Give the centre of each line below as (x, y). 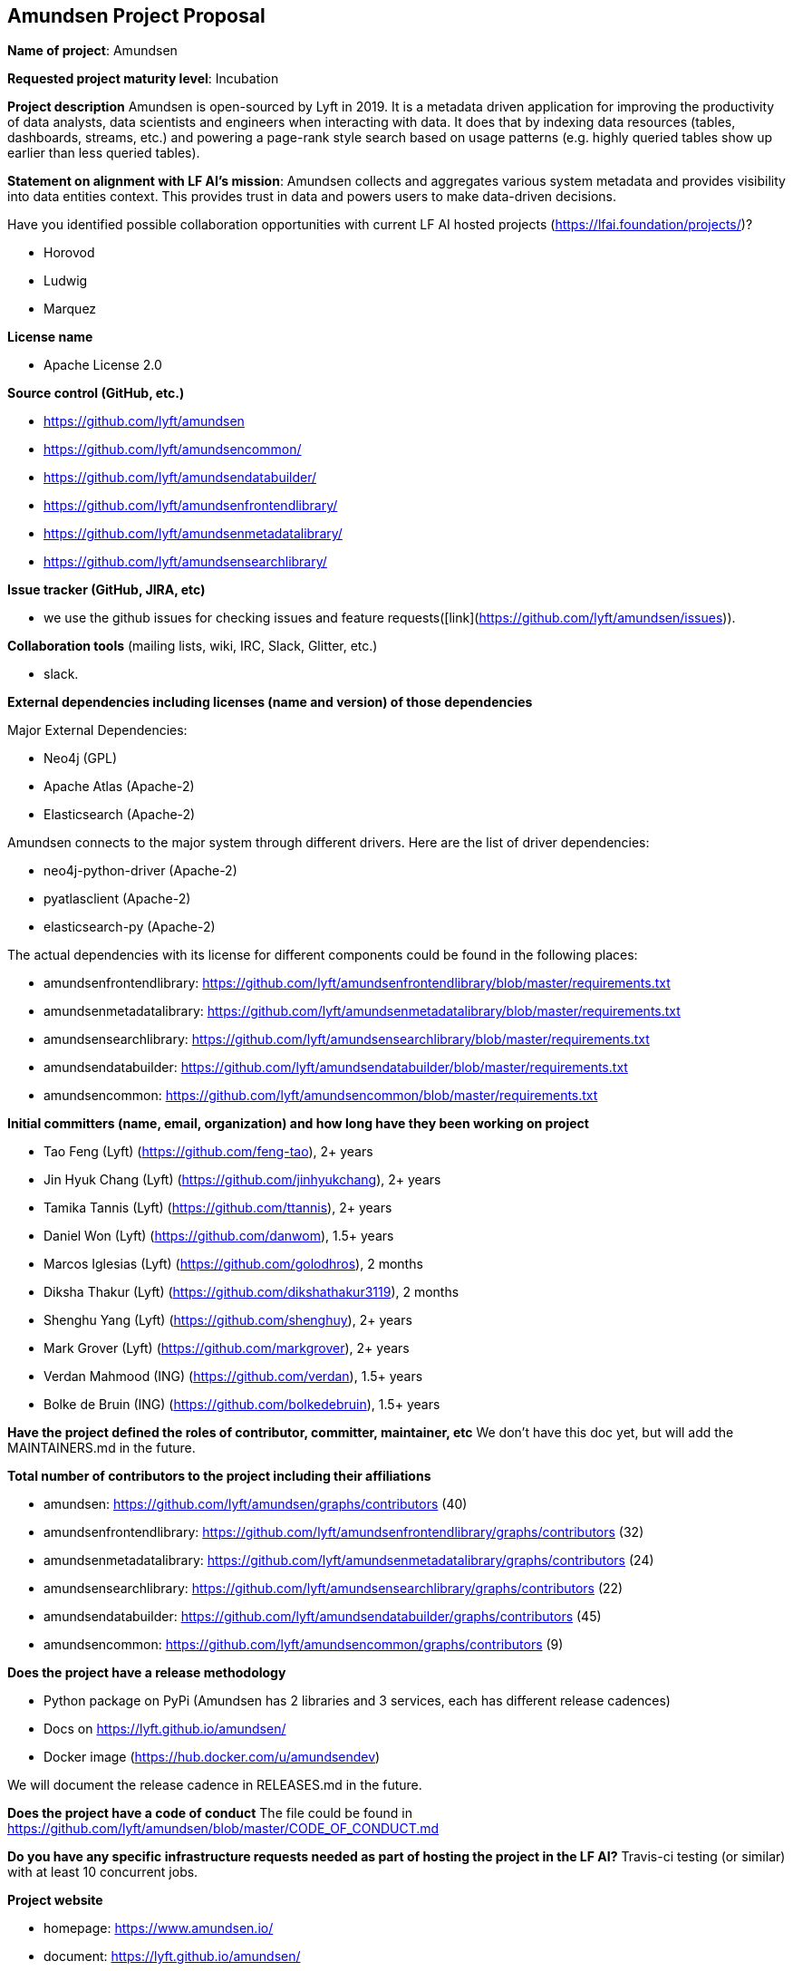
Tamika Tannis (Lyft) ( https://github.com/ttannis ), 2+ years (218, 1208)
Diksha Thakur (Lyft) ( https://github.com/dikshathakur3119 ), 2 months (251, 1292)
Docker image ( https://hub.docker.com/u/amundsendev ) (212, 1757)
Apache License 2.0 (103, 365)
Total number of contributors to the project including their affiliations (219, 1476)
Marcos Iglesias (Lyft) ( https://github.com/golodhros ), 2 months (233, 1264)
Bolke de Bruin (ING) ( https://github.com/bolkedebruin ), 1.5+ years (242, 1405)
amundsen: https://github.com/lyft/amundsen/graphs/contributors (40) (256, 1504)
